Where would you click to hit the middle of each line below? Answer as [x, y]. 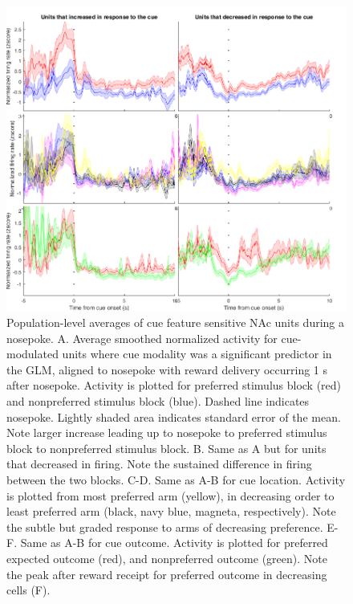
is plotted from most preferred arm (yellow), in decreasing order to [170, 495]
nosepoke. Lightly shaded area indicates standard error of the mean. [174, 416]
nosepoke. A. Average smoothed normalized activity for [142, 338]
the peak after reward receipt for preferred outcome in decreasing [167, 574]
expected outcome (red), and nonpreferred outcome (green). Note [167, 558]
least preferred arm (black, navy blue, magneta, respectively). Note [171, 511]
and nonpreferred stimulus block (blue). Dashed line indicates [158, 401]
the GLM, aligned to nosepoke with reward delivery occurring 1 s [167, 369]
